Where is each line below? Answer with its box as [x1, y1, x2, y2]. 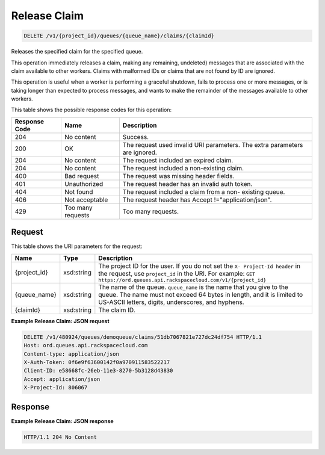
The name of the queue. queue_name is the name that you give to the [98, 283, 288, 291]
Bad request [64, 172, 99, 180]
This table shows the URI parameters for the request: [11, 243, 143, 250]
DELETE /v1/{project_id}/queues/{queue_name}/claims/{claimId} [23, 32, 215, 39]
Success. [122, 132, 149, 141]
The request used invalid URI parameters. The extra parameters [122, 140, 303, 149]
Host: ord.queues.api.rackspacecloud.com [23, 342, 148, 349]
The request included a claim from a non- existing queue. [122, 187, 285, 196]
